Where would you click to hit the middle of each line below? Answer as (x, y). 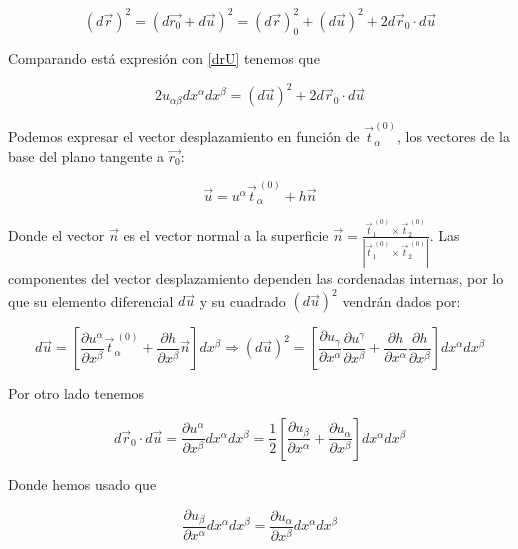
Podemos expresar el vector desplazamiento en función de (184, 136)
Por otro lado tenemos (76, 393)
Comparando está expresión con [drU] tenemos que (164, 58)
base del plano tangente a (86, 155)
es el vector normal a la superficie (226, 234)
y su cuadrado (242, 300)
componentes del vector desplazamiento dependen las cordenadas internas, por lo (256, 278)
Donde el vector (56, 234)
